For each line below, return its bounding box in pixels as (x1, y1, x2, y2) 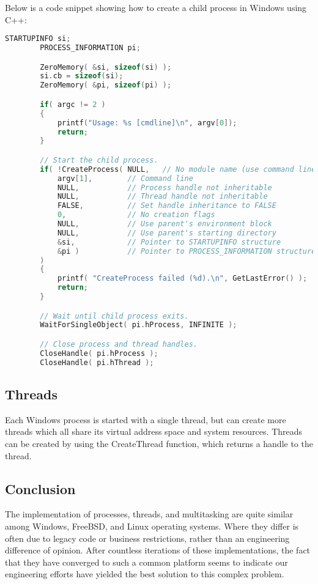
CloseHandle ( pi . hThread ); (40, 358, 154, 367)
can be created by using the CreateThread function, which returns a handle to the (5, 437, 313, 449)
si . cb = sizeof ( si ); (40, 72, 124, 81)
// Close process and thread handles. (40, 339, 198, 349)
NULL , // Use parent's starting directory (57, 228, 276, 237)
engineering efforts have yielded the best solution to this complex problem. (5, 567, 284, 580)
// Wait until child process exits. (40, 311, 189, 320)
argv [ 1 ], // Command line (57, 174, 193, 183)
